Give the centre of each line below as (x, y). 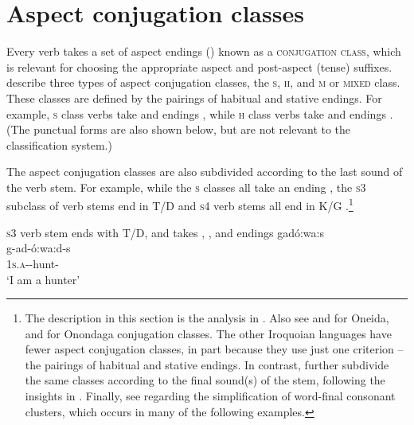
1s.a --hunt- (33, 263)
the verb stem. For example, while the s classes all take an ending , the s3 (186, 187)
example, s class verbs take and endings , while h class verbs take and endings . (200, 113)
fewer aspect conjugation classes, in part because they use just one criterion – (214, 349)
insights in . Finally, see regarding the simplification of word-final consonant (210, 396)
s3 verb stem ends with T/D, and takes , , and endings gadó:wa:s (165, 232)
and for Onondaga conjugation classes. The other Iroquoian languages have (208, 333)
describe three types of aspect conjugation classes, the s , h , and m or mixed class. (203, 82)
